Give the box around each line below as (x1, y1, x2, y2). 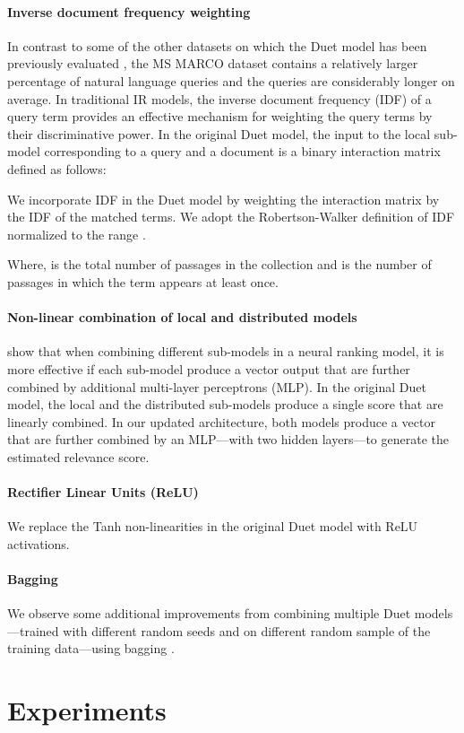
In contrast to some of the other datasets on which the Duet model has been (7, 36, 427, 55)
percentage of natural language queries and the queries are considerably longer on (7, 71, 455, 90)
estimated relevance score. (7, 447, 150, 466)
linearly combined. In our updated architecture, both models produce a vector (7, 412, 435, 431)
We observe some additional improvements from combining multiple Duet (7, 604, 411, 623)
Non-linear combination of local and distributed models (7, 308, 357, 327)
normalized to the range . (7, 224, 146, 243)
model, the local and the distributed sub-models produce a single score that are (7, 395, 443, 414)
